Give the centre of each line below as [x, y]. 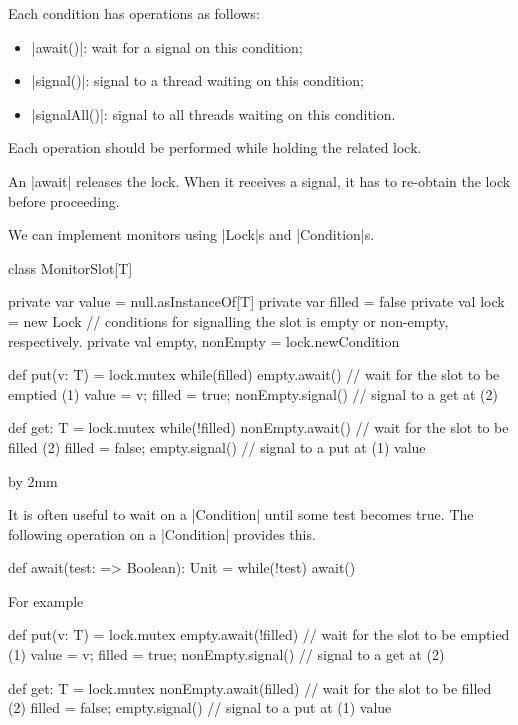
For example [46, 600]
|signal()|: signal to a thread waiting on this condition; [197, 80]
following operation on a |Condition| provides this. [162, 533]
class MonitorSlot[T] [70, 267]
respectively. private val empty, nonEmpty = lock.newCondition [204, 340]
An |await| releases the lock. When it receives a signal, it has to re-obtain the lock [259, 180]
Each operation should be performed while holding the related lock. [215, 147]
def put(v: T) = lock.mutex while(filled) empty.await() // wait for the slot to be [254, 374]
